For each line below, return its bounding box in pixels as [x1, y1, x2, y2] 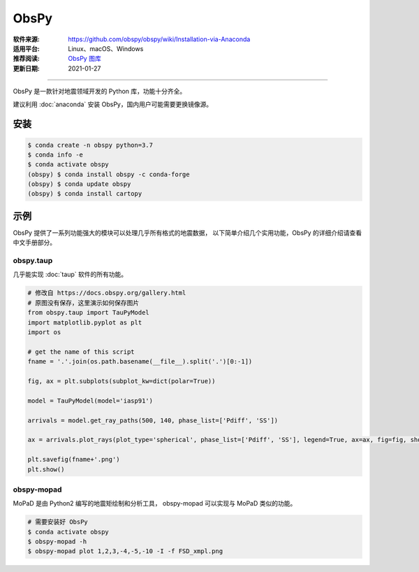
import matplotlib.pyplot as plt [27, 318, 142, 327]
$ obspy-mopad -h [27, 538, 87, 545]
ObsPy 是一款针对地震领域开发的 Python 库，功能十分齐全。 [13, 87, 186, 96]
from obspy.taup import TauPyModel [27, 308, 149, 317]
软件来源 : [13, 35, 40, 43]
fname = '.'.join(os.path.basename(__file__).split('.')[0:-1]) [27, 357, 253, 366]
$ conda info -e [27, 150, 84, 159]
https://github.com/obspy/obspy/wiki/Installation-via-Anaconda [68, 35, 251, 43]
